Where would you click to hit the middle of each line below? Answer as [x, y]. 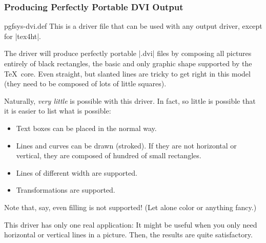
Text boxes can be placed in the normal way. [86, 128]
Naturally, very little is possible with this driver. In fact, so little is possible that [130, 100]
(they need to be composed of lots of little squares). [85, 83]
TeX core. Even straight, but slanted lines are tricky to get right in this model [127, 73]
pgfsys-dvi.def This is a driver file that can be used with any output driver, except [133, 26]
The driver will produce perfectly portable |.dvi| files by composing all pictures [128, 53]
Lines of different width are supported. [77, 172]
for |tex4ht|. [23, 36]
